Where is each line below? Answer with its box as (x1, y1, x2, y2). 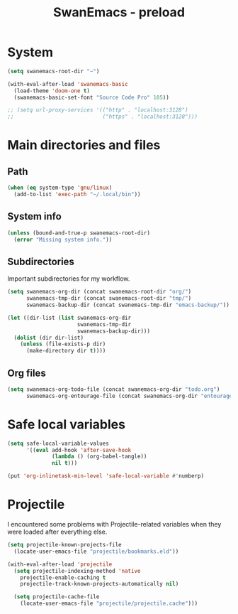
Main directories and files (7, 137, 161, 153)
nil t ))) (52, 460, 78, 467)
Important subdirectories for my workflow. (7, 274, 130, 283)
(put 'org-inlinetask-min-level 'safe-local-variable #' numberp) (7, 473, 204, 480)
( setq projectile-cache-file (13, 593, 100, 600)
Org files (7, 367, 46, 379)
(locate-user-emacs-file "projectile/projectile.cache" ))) (20, 600, 198, 608)
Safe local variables (7, 416, 126, 432)
